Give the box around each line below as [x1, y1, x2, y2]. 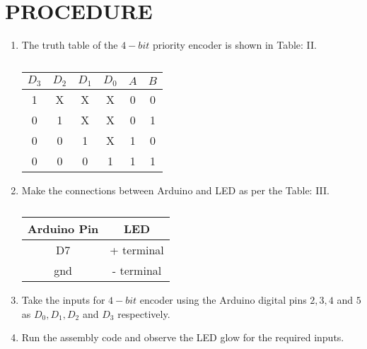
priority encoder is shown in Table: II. [152, 37, 318, 52]
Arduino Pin [27, 220, 99, 237]
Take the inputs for [21, 292, 105, 307]
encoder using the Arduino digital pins [139, 292, 307, 307]
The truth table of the [21, 37, 118, 52]
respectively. [117, 306, 170, 321]
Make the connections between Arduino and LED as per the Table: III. [21, 182, 330, 197]
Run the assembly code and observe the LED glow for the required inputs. [21, 330, 344, 345]
